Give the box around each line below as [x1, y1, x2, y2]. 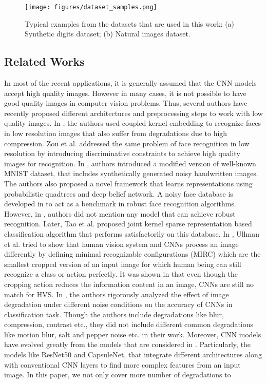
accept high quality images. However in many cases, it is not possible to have [4, 87, 246, 98]
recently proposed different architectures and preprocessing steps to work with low [4, 107, 263, 118]
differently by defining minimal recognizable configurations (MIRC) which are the [4, 248, 261, 259]
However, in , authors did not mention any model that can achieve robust [4, 208, 236, 219]
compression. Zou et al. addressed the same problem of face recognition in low [4, 138, 250, 148]
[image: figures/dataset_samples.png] [25, 4, 157, 11]
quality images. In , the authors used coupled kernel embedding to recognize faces [4, 118, 261, 128]
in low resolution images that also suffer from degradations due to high [4, 128, 227, 139]
